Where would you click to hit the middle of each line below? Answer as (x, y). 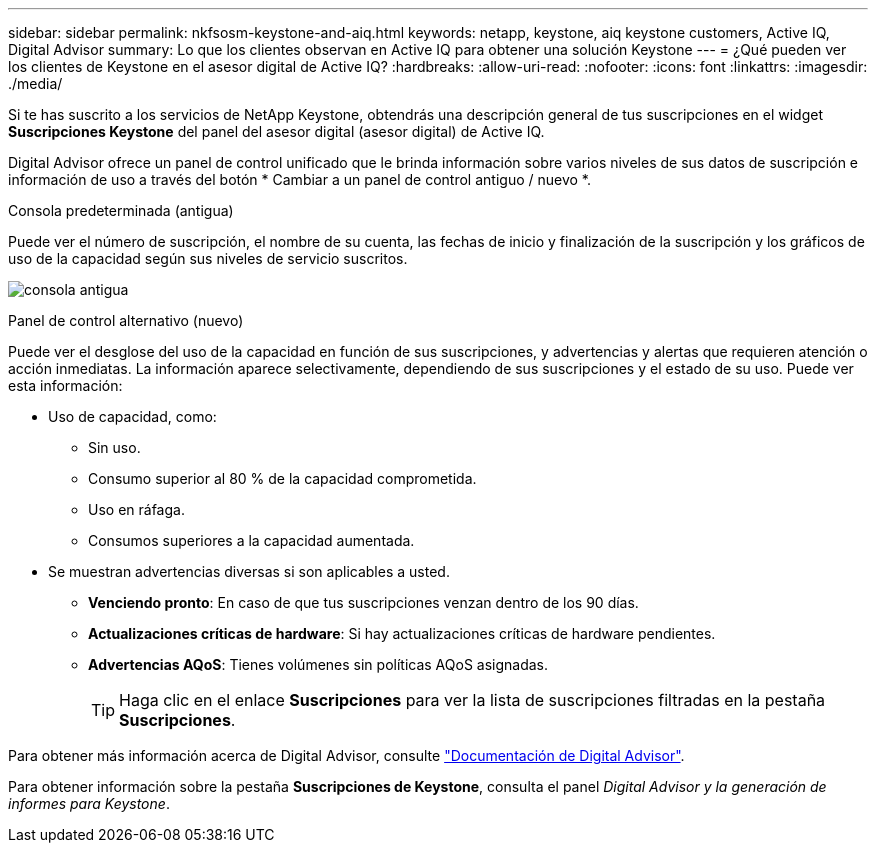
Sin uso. (114, 447)
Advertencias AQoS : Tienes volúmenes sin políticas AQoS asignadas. (318, 664)
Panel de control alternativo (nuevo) (126, 320)
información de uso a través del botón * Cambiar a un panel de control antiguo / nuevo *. (299, 179)
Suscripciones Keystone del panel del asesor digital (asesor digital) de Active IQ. (276, 131)
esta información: (65, 385)
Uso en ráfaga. (136, 509)
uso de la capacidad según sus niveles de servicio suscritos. (208, 258)
